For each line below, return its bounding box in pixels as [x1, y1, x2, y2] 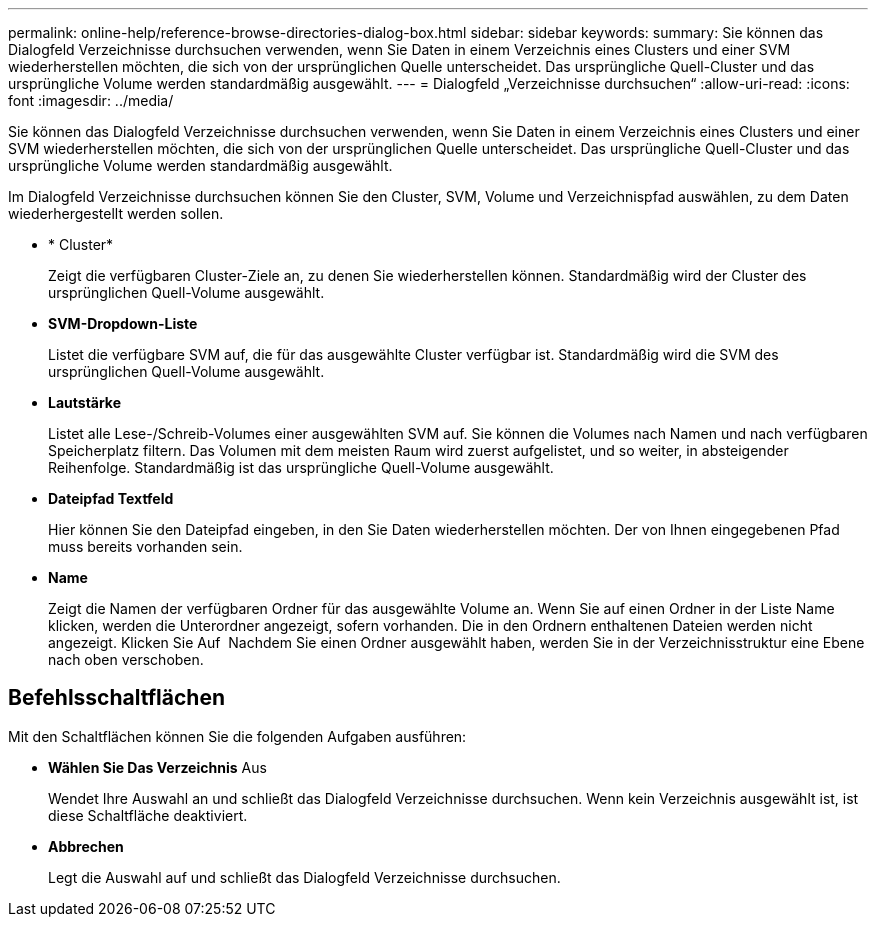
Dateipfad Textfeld [48, 490, 174, 507]
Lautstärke [48, 394, 122, 411]
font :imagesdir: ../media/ [8, 92, 174, 109]
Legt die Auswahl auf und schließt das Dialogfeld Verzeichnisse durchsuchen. [48, 868, 561, 886]
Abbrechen [48, 837, 124, 855]
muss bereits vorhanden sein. [48, 538, 243, 555]
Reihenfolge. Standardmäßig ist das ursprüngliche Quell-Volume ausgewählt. [48, 459, 554, 476]
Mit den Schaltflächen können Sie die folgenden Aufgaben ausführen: [8, 727, 467, 745]
